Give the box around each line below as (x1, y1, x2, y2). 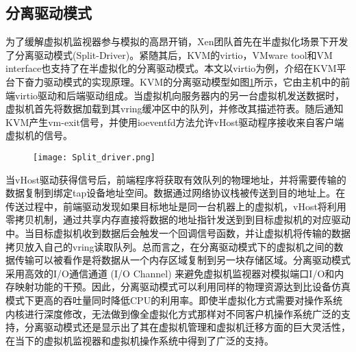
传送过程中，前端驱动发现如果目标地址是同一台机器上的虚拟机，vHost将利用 (5, 199, 346, 213)
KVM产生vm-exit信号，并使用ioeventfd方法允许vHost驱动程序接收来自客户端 (5, 114, 344, 129)
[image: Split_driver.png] (33, 152, 155, 162)
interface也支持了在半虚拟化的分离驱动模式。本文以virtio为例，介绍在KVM (5, 61, 337, 75)
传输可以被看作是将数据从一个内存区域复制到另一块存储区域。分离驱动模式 (14, 253, 351, 267)
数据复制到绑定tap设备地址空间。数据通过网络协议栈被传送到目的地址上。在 (5, 186, 346, 200)
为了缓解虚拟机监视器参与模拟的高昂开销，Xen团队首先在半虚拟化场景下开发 (5, 34, 348, 49)
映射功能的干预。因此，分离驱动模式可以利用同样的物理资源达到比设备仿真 (14, 279, 351, 294)
